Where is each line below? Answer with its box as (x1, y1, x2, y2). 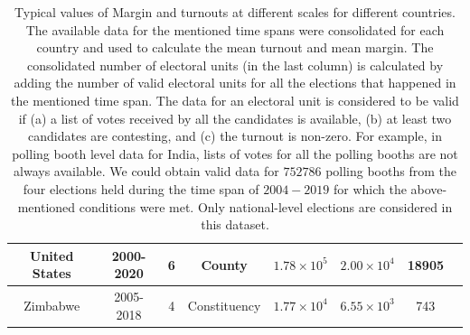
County (201, 255, 248, 274)
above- (410, 179, 447, 198)
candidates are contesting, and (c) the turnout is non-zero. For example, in (28, 126, 442, 145)
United (30, 246, 74, 265)
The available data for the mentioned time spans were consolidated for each (25, 20, 445, 39)
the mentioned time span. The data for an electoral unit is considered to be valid (11, 90, 459, 109)
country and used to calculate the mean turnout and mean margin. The (36, 38, 434, 57)
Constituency (187, 295, 261, 314)
